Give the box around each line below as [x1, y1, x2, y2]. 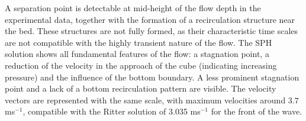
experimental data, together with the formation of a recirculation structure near [5, 13, 295, 25]
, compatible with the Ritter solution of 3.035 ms [22, 105, 201, 117]
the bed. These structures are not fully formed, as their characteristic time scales [5, 25, 298, 37]
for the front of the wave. [211, 105, 302, 117]
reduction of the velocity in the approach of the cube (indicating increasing [5, 59, 277, 71]
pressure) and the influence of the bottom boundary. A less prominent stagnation [5, 70, 299, 83]
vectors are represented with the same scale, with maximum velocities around [5, 93, 286, 106]
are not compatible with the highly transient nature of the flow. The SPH [5, 36, 272, 48]
